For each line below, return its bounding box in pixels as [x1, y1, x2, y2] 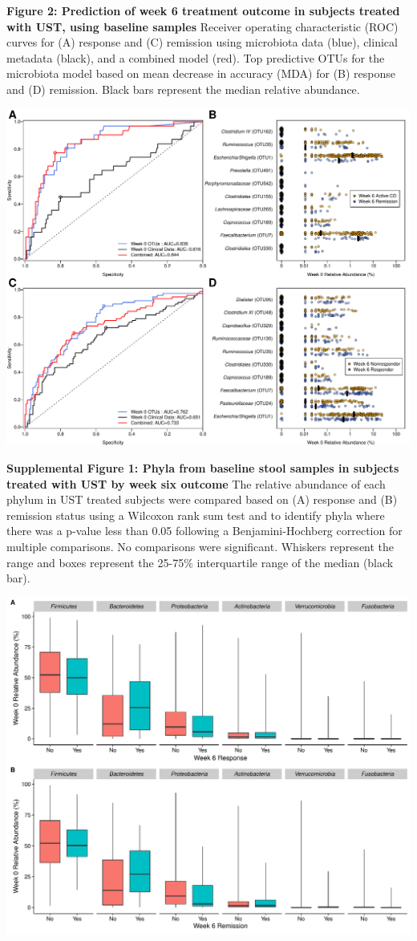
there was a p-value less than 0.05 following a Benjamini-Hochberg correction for [6, 522, 403, 539]
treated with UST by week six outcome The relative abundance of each [6, 475, 386, 492]
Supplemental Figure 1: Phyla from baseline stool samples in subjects [6, 459, 399, 476]
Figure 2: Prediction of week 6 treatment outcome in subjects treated [6, 2, 400, 18]
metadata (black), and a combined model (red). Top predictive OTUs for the [6, 49, 385, 66]
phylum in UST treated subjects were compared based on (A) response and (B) [6, 491, 398, 508]
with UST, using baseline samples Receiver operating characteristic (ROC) [6, 18, 399, 34]
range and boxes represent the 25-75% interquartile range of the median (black [6, 554, 394, 570]
